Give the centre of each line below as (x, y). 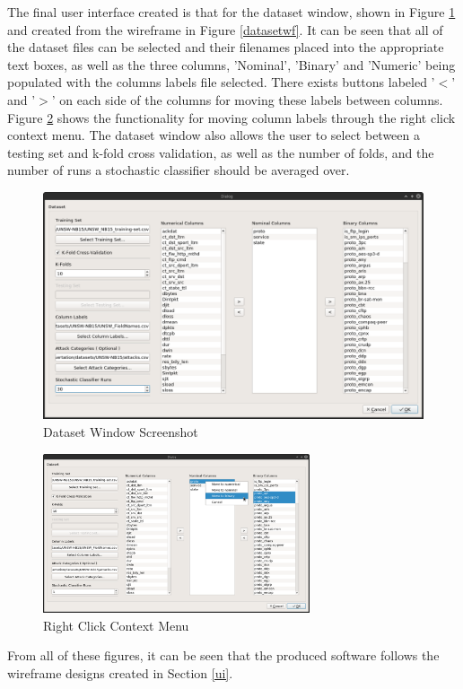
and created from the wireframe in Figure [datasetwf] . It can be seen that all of (225, 29)
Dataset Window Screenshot (121, 431)
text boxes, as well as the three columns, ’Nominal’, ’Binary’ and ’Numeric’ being (231, 64)
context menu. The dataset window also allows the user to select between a (214, 135)
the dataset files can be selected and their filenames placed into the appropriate (226, 47)
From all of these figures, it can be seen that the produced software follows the (223, 655)
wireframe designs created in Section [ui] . (120, 672)
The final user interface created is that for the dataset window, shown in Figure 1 (231, 12)
